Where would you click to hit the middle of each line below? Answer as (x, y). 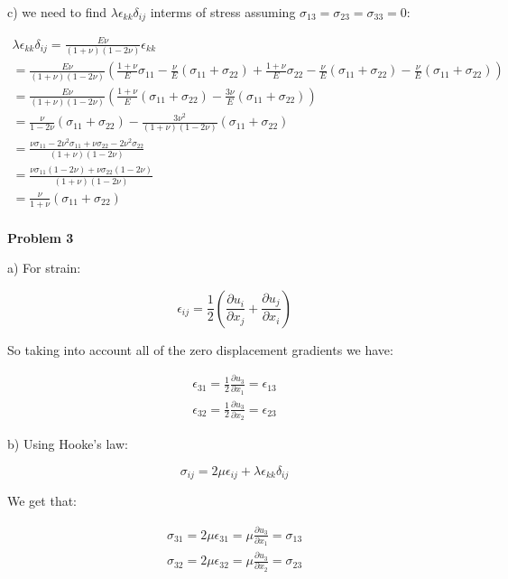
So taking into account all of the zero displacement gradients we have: (200, 349)
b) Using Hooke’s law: (68, 444)
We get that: (42, 501)
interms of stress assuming (223, 12)
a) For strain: (44, 268)
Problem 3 (41, 237)
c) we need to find (57, 12)
